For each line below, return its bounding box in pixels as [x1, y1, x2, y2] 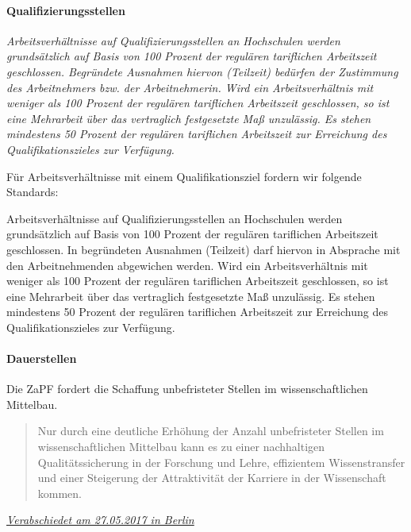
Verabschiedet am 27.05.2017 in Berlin [6, 511, 194, 528]
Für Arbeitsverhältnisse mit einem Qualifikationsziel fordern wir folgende [6, 168, 362, 184]
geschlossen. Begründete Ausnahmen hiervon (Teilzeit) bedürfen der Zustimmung [6, 63, 398, 79]
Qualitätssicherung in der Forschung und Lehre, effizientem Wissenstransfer [37, 453, 405, 470]
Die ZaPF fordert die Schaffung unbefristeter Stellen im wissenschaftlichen [6, 380, 368, 397]
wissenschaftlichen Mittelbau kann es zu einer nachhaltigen [37, 438, 325, 455]
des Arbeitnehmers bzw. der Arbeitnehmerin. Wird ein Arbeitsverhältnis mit [6, 79, 374, 95]
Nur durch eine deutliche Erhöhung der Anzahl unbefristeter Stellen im [37, 422, 384, 439]
